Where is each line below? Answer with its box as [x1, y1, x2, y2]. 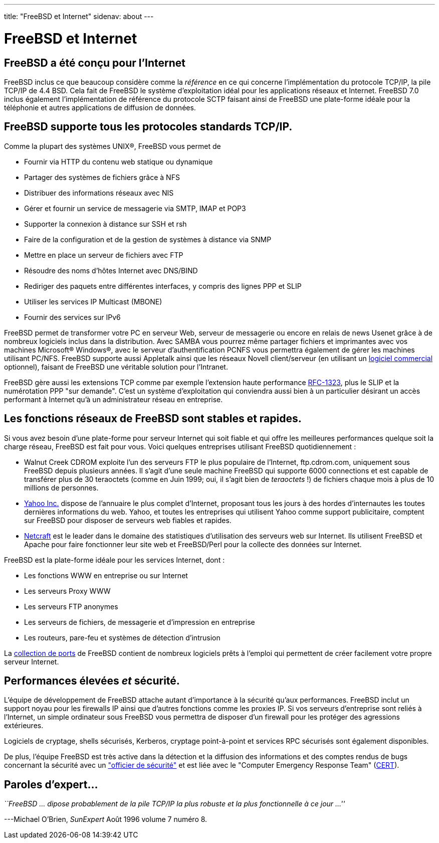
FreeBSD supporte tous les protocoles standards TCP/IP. [4, 120, 293, 133]
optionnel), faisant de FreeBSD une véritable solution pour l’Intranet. [4, 362, 228, 371]
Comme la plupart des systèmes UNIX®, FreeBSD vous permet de [4, 141, 221, 150]
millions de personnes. [24, 483, 99, 492]
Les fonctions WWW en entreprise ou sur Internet [24, 571, 188, 580]
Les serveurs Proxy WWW [24, 586, 111, 595]
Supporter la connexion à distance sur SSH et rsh [24, 219, 187, 228]
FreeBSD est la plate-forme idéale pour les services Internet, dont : [4, 555, 225, 564]
